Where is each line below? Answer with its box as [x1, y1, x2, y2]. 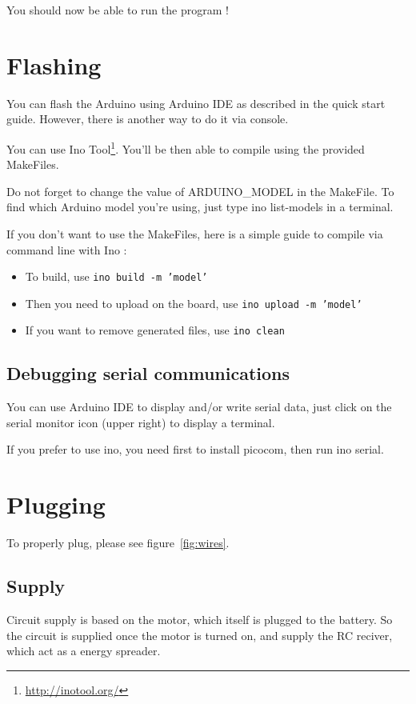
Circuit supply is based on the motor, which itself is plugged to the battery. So [6, 611, 393, 627]
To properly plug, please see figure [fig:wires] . [6, 534, 230, 551]
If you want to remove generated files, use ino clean [25, 322, 285, 338]
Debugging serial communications [6, 361, 290, 386]
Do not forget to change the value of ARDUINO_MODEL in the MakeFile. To [6, 182, 394, 199]
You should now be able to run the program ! [6, 2, 229, 18]
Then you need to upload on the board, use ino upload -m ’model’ [25, 294, 362, 311]
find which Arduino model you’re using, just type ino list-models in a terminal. [6, 198, 394, 215]
